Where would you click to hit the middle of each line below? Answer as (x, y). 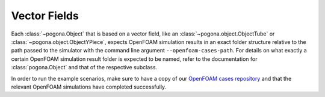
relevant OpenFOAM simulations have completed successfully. (89, 87)
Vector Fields (45, 16)
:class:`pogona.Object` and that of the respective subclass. (84, 67)
